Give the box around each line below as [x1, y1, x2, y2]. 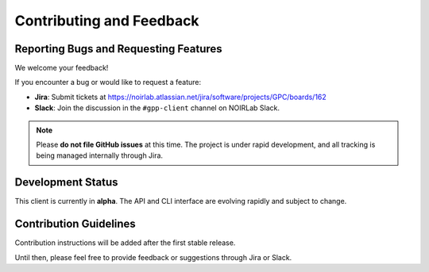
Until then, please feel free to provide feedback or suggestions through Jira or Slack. [14, 252, 292, 262]
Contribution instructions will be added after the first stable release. [14, 238, 236, 247]
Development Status [14, 175, 118, 190]
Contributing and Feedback [14, 12, 199, 29]
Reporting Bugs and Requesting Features [14, 42, 222, 56]
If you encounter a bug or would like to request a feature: [14, 78, 202, 87]
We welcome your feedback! [14, 63, 109, 73]
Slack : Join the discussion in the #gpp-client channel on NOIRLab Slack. [34, 103, 280, 113]
